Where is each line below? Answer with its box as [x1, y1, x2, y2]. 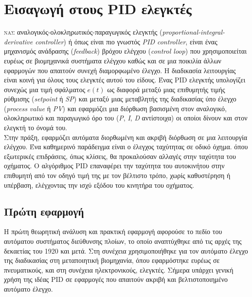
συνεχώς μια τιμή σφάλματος [4, 84, 85, 94]
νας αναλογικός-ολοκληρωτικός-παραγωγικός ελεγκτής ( [4, 27, 162, 37]
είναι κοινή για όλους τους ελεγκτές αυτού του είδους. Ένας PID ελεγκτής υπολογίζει [4, 75, 246, 85]
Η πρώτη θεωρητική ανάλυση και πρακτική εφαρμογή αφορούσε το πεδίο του [4, 226, 222, 237]
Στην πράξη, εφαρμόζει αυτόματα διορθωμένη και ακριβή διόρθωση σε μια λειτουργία [4, 132, 248, 142]
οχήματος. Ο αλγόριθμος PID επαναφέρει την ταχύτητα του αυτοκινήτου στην [4, 160, 225, 171]
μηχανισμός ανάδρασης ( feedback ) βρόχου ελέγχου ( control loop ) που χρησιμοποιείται [4, 46, 247, 56]
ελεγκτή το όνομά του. [4, 122, 67, 133]
